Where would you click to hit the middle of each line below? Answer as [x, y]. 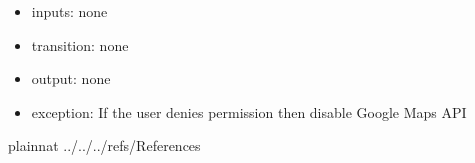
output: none [71, 78]
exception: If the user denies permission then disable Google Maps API [249, 111]
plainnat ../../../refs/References [104, 145]
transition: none [80, 44]
